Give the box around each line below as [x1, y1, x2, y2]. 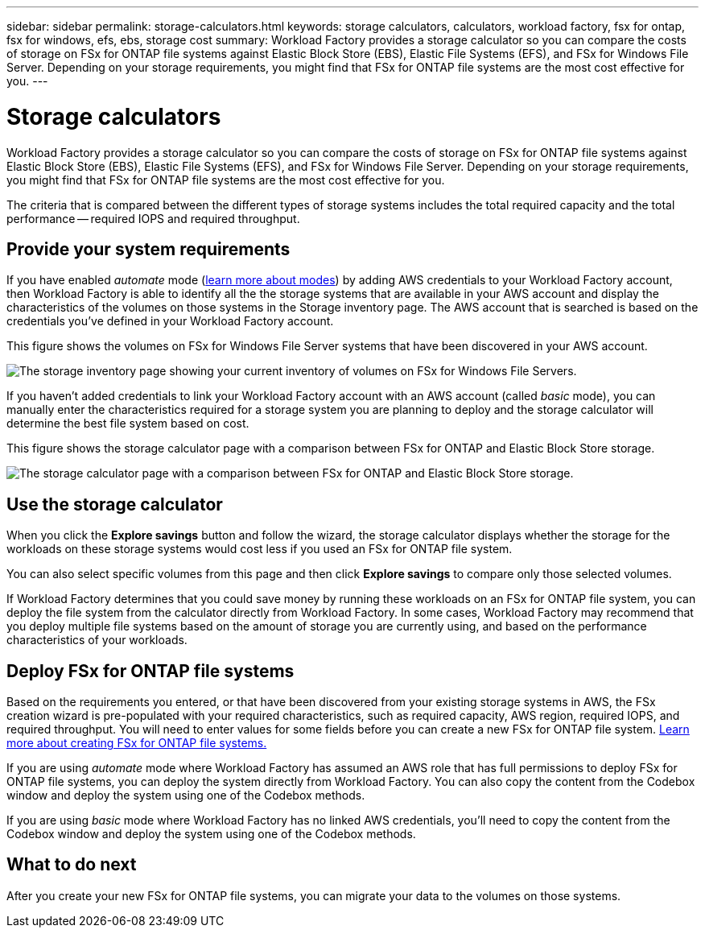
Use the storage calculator [6, 494, 223, 515]
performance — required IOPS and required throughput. [6, 211, 300, 225]
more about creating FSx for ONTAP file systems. [6, 736, 267, 750]
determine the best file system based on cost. [6, 416, 249, 431]
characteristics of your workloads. [6, 633, 188, 647]
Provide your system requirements [6, 238, 291, 259]
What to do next [6, 854, 137, 875]
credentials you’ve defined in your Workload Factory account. [6, 314, 334, 329]
